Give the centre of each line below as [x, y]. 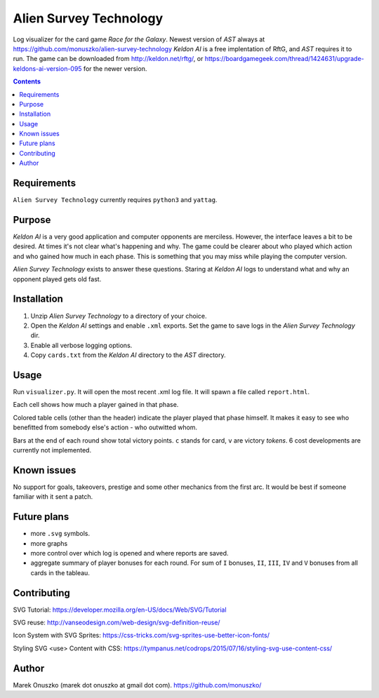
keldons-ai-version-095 [47, 68]
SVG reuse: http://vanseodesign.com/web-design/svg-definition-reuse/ [117, 622]
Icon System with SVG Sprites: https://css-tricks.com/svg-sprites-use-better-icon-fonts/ [141, 636]
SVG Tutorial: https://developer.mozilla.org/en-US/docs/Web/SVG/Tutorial [120, 610]
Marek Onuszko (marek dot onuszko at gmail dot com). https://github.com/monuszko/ [137, 685]
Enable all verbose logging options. [81, 345]
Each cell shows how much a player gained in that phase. [96, 405]
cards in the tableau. [60, 572]
